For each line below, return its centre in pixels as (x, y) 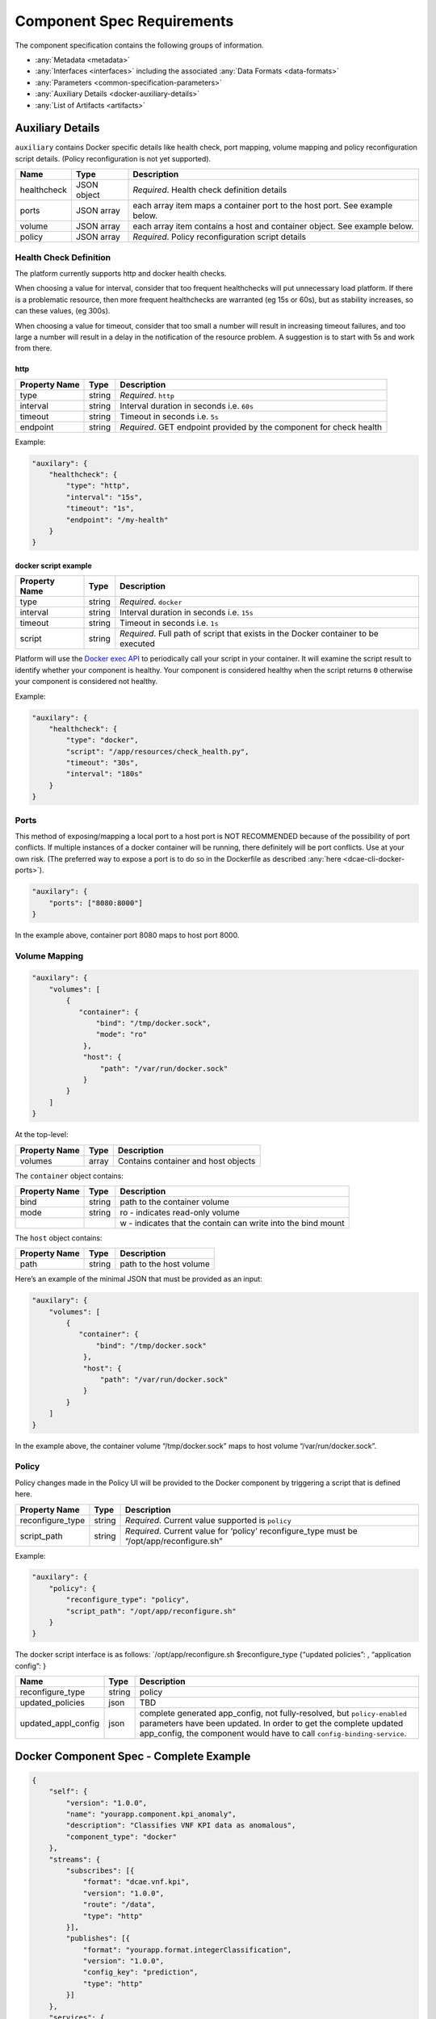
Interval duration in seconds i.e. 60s (187, 405)
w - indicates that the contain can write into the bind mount (232, 1223)
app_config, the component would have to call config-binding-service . (273, 1734)
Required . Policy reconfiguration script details (220, 237)
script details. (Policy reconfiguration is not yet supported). (113, 158)
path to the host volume (165, 1264)
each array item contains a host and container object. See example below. (273, 226)
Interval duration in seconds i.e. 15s (187, 612)
